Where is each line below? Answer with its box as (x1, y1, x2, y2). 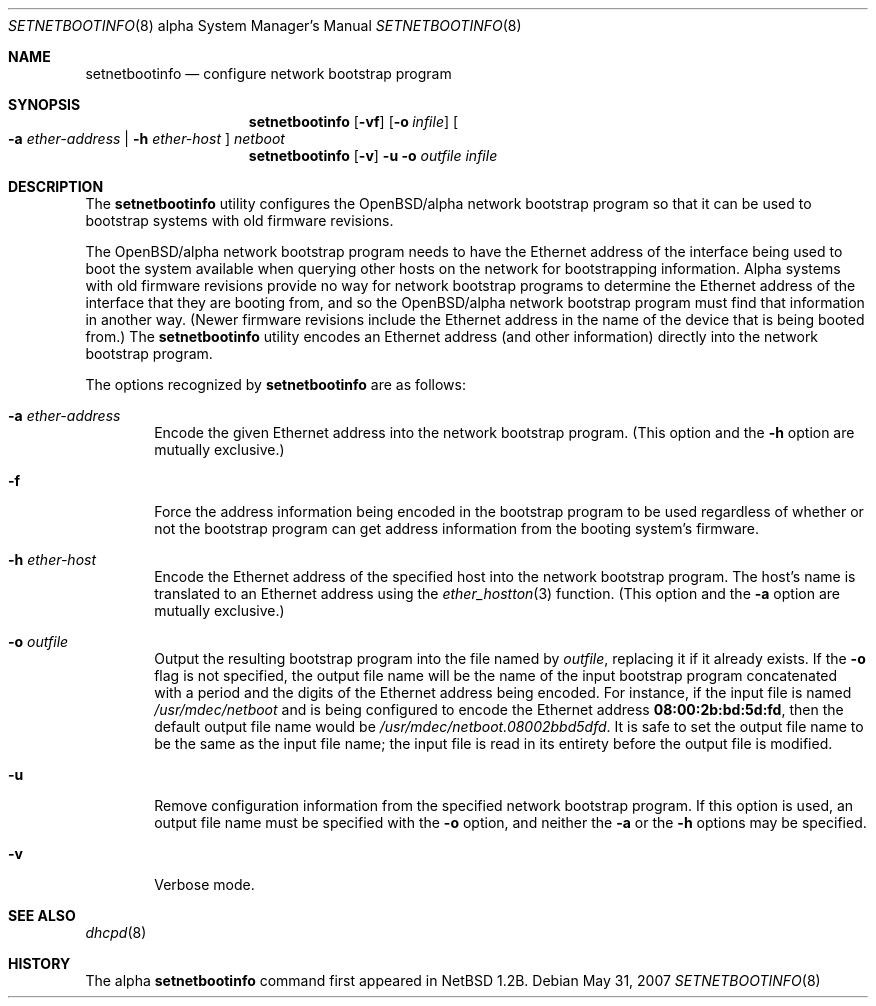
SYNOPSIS (8, 96, 81, 113)
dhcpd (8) (85, 924, 147, 941)
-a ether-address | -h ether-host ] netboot (8, 130, 285, 147)
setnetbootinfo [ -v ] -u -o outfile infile (248, 147, 498, 164)
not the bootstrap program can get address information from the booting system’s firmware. (154, 520, 760, 537)
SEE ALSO (8, 907, 76, 924)
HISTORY (8, 955, 71, 972)
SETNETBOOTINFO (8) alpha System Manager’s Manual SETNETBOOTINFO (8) (8, 17, 522, 34)
